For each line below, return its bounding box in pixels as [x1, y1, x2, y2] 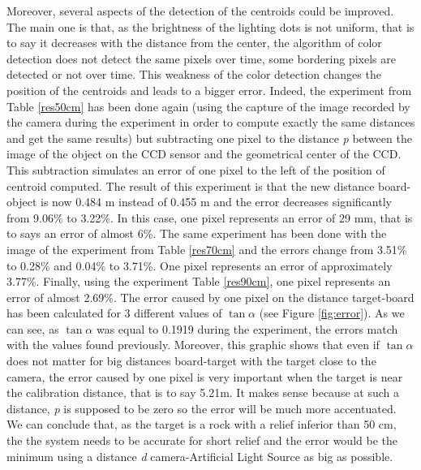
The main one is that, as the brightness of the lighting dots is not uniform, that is [6, 18, 415, 35]
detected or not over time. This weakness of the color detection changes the [6, 66, 381, 83]
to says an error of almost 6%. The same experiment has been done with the [6, 225, 387, 242]
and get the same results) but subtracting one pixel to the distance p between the [6, 129, 412, 146]
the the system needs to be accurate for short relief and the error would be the [6, 432, 397, 449]
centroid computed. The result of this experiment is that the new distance [6, 177, 375, 194]
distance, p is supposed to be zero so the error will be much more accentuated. [6, 399, 397, 416]
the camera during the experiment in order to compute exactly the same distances [6, 114, 415, 131]
